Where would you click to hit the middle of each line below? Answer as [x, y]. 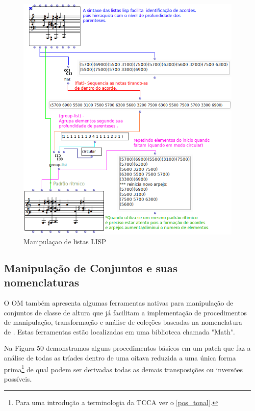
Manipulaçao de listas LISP [65, 241]
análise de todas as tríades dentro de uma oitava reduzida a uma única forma [120, 358]
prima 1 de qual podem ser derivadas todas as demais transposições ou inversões [124, 368]
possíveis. [18, 378]
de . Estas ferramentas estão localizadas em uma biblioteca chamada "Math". [120, 331]
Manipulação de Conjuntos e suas [91, 268]
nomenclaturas [42, 282]
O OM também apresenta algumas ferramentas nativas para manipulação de [119, 303]
